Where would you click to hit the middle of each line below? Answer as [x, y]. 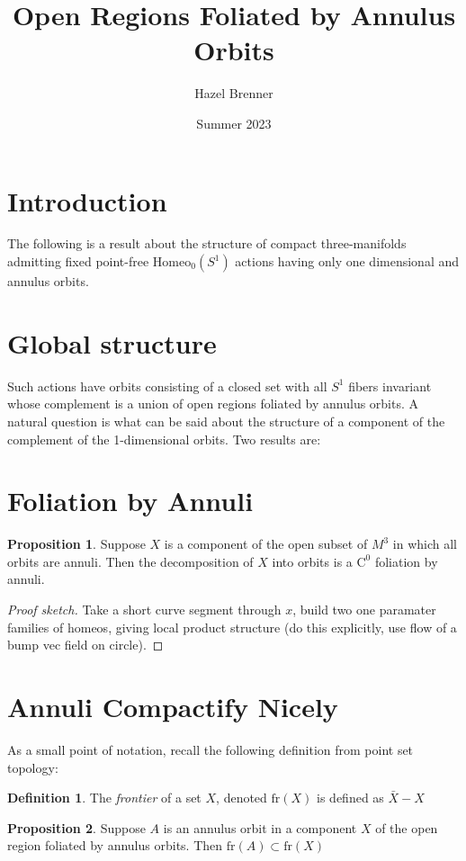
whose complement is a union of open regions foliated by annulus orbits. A [213, 404]
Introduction [87, 200]
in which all [425, 544]
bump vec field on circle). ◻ [85, 645]
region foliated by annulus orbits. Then [115, 845]
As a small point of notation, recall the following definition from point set [211, 749]
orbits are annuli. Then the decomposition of [130, 561]
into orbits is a [312, 561]
